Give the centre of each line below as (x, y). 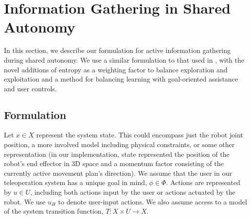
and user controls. (30, 88)
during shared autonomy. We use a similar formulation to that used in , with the (124, 59)
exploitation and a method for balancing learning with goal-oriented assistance (121, 79)
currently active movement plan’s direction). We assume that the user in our (118, 173)
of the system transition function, (54, 211)
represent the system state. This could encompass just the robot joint (140, 135)
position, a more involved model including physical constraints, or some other (119, 144)
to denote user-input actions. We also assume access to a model (152, 201)
